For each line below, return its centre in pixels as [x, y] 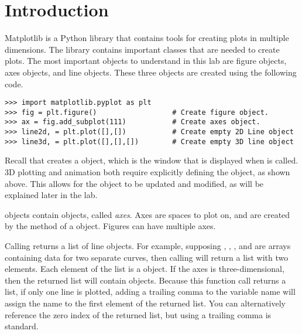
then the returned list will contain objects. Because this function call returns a [145, 280]
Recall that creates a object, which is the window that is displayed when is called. [152, 160]
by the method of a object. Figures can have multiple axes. [110, 226]
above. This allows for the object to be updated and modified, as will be [134, 183]
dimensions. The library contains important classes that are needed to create [142, 49]
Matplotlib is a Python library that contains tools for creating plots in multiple [147, 38]
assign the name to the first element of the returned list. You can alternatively [145, 303]
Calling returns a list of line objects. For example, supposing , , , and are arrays [148, 245]
